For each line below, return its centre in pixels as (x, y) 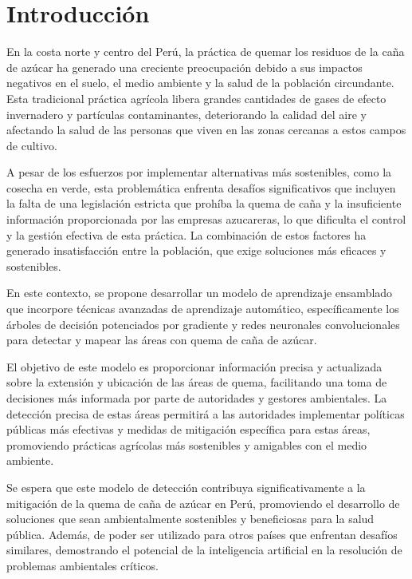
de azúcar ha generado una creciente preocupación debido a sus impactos (184, 67)
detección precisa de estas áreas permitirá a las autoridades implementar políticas (206, 413)
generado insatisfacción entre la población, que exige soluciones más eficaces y (196, 250)
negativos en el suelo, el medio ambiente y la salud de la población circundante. (200, 83)
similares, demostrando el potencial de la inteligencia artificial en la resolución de (204, 550)
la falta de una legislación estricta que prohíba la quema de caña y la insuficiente (204, 203)
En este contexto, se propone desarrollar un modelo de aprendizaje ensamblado (200, 293)
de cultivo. (32, 145)
